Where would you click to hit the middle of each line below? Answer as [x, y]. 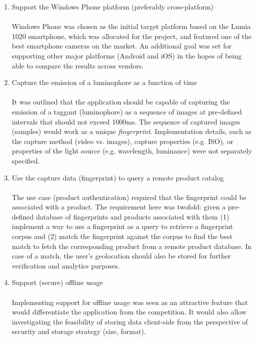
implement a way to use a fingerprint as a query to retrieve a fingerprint [122, 226]
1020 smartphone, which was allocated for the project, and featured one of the [132, 36]
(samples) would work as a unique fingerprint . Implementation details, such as [131, 131]
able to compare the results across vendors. [78, 65]
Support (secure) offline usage [57, 282]
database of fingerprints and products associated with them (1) [133, 216]
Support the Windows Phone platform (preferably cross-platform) [113, 6]
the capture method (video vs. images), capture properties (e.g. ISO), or [122, 141]
